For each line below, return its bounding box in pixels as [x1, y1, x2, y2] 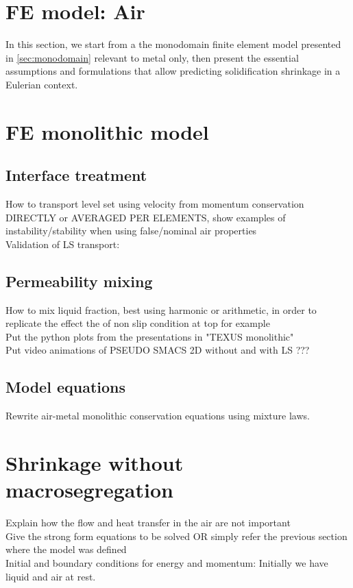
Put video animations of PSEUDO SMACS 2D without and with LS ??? [5, 343, 310, 357]
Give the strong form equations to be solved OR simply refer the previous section [5, 528, 348, 543]
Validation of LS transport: [5, 236, 120, 251]
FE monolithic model [5, 117, 209, 145]
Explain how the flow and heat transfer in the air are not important [5, 515, 291, 530]
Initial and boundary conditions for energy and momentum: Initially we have [5, 555, 328, 569]
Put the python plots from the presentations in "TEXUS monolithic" [5, 329, 294, 343]
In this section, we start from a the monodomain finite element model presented [5, 37, 341, 51]
